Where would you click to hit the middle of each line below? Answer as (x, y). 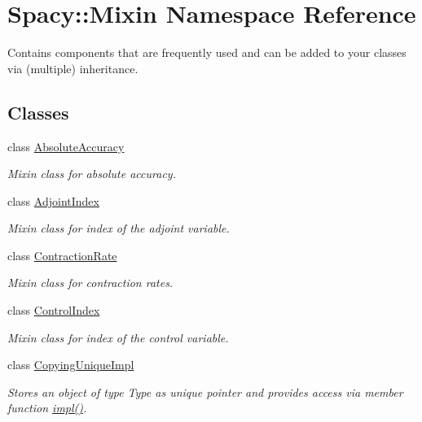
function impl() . (47, 408)
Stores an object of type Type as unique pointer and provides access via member (205, 392)
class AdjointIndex (53, 200)
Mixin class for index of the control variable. (118, 337)
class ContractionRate (62, 255)
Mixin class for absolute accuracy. (92, 174)
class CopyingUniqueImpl (71, 365)
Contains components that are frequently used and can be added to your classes (207, 52)
